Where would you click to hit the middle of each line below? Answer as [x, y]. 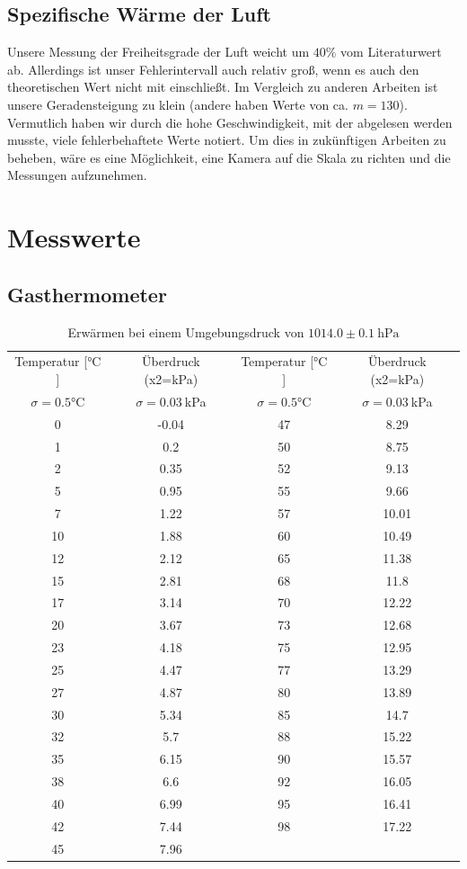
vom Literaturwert [391, 52]
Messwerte [74, 237]
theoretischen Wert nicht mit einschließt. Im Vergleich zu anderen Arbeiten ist [223, 87]
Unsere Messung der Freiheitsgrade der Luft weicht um [159, 52]
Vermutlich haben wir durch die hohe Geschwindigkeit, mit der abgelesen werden [230, 122]
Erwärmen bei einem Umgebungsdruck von [186, 331]
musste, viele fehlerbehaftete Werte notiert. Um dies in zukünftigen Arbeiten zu [227, 140]
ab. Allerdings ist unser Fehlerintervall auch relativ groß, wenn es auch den [213, 69]
